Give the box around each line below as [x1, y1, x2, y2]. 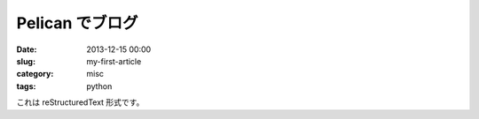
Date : [16, 44, 37, 55]
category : [16, 69, 54, 79]
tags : [16, 80, 36, 92]
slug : [16, 56, 35, 66]
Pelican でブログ [16, 13, 138, 33]
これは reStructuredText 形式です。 [16, 97, 145, 108]
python [86, 80, 113, 92]
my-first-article [86, 56, 142, 66]
